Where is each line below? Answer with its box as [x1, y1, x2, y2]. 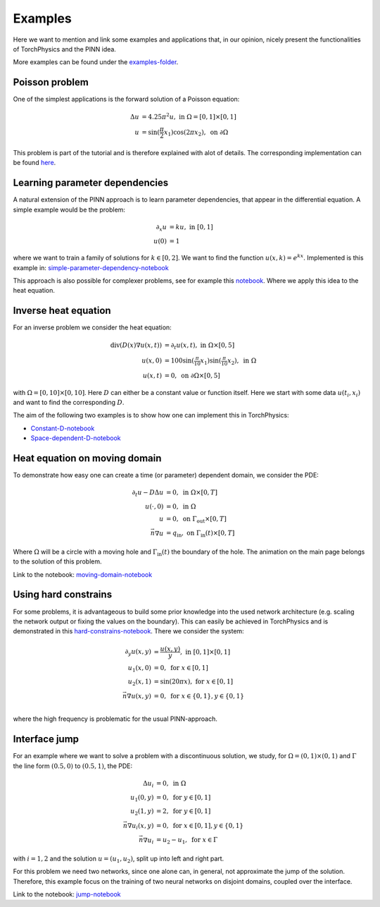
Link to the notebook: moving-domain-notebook [13, 570, 153, 578]
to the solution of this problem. [13, 557, 102, 566]
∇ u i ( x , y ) [127, 822, 154, 832]
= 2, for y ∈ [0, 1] [156, 808, 211, 815]
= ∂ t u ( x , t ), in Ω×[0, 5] [164, 341, 235, 351]
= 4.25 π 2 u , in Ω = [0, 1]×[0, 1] [141, 111, 237, 121]
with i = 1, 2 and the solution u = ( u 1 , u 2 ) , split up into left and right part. [13, 854, 224, 864]
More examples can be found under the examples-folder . [13, 58, 179, 66]
